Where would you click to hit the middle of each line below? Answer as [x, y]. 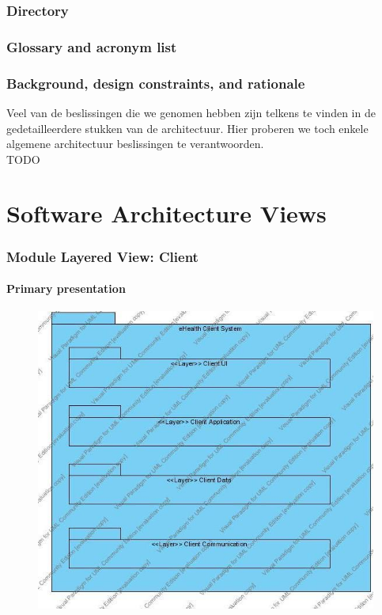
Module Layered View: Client [102, 256]
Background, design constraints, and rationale [156, 83]
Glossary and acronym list [92, 46]
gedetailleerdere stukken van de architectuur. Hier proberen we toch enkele [187, 128]
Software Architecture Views [166, 213]
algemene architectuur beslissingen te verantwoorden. [135, 144]
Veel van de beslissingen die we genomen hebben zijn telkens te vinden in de [191, 112]
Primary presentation [66, 289]
